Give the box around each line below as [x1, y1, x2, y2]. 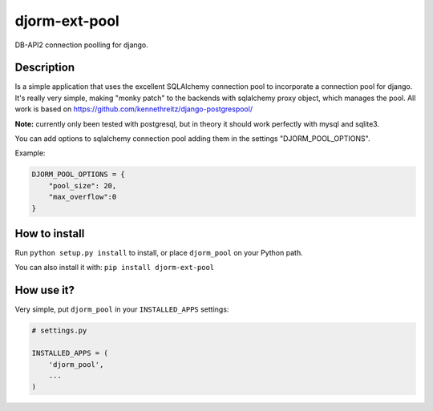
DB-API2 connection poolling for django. [14, 40, 148, 50]
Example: [14, 148, 46, 158]
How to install [14, 227, 85, 240]
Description [14, 61, 75, 75]
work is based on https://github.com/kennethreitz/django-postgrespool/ [14, 104, 253, 114]
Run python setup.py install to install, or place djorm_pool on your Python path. [14, 248, 304, 258]
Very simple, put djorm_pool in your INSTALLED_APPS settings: [14, 304, 229, 314]
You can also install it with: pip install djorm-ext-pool [14, 263, 215, 272]
